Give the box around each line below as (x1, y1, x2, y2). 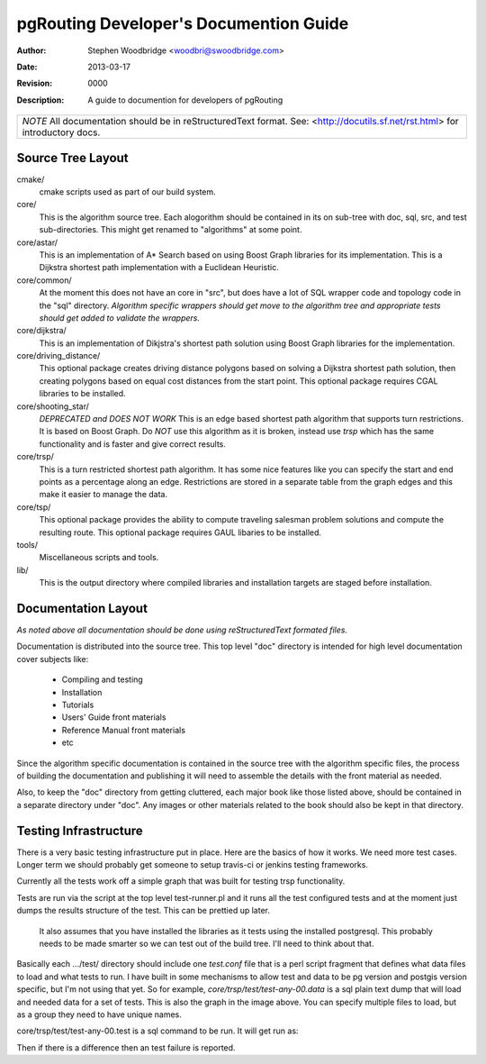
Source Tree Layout (16, 150, 130, 166)
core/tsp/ (16, 501, 51, 513)
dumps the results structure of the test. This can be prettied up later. (16, 905, 270, 916)
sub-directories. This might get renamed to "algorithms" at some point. (39, 224, 302, 235)
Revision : (16, 77, 53, 89)
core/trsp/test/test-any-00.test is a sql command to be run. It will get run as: (16, 1025, 299, 1036)
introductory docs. (22, 126, 101, 139)
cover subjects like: (16, 653, 89, 664)
